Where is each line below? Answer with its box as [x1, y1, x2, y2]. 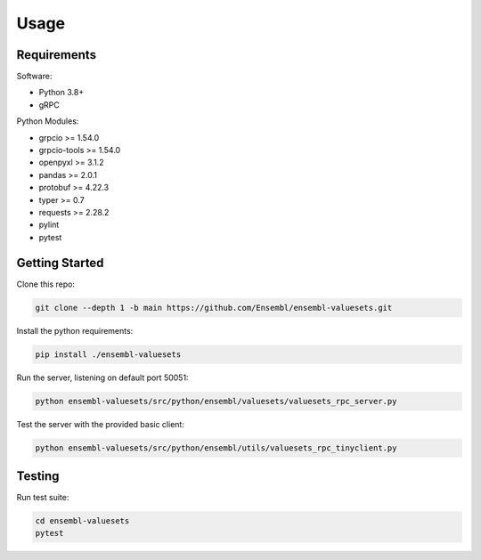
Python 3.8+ [38, 87, 85, 98]
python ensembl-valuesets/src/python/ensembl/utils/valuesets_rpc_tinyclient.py [35, 442, 397, 453]
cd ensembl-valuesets [35, 516, 130, 526]
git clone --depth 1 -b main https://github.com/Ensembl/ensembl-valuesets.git [35, 303, 393, 312]
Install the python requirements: [16, 325, 134, 336]
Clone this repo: [16, 279, 76, 289]
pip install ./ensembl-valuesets [35, 349, 182, 360]
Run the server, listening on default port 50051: [16, 372, 189, 383]
